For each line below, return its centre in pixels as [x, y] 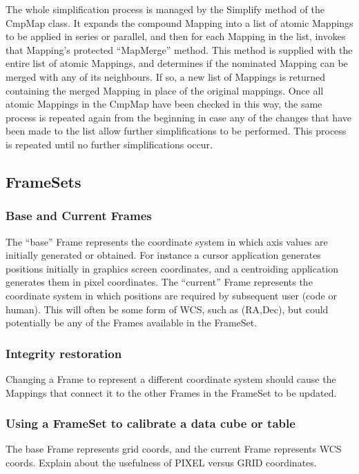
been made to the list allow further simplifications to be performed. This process [176, 131]
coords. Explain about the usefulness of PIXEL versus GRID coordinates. [161, 462]
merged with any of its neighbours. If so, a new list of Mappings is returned [166, 76]
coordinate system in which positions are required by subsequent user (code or [171, 295]
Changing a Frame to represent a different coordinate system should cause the [171, 378]
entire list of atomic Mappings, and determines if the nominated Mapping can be [177, 63]
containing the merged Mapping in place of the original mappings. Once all [165, 90]
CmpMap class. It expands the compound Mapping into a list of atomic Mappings [179, 22]
